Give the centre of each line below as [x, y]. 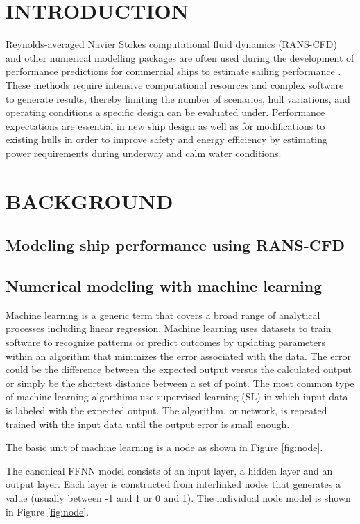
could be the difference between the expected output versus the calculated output [179, 369]
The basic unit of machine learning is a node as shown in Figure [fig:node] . [164, 447]
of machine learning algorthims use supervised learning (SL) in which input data [177, 396]
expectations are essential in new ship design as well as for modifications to [165, 125]
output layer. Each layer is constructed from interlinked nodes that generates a [173, 484]
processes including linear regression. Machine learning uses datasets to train [169, 328]
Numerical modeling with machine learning [164, 286]
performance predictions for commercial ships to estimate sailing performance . [173, 71]
